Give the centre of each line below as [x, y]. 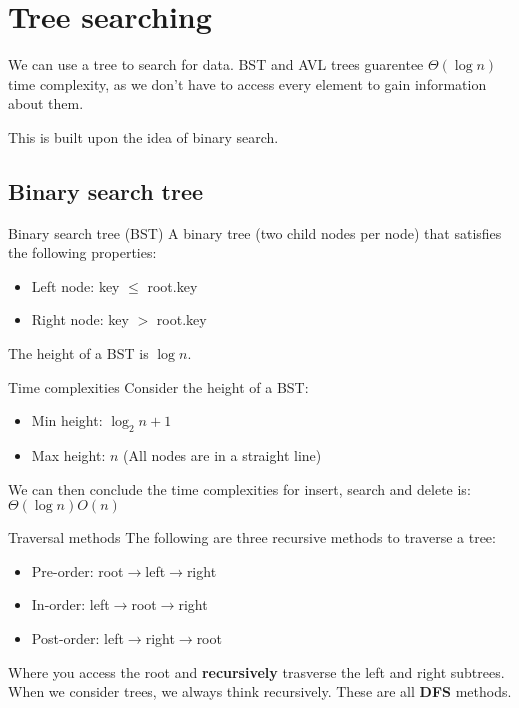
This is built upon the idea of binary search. [143, 136]
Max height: [68, 455]
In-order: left [70, 604]
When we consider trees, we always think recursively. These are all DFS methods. [260, 691]
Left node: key [75, 285]
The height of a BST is [78, 353]
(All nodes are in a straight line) [222, 455]
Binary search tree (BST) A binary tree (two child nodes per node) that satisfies [255, 232]
